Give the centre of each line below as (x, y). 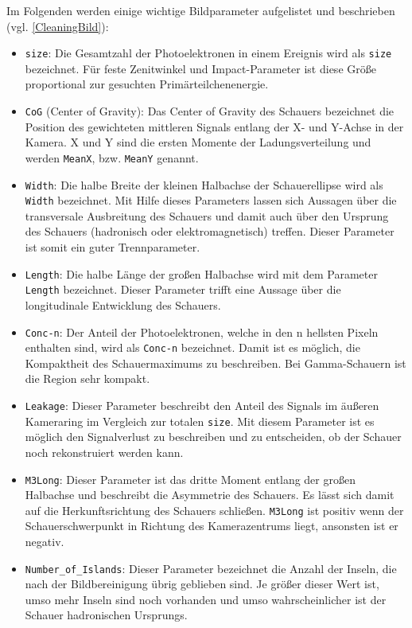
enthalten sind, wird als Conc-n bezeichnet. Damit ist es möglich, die (192, 347)
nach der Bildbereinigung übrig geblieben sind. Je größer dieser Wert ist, (202, 584)
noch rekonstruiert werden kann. (104, 452)
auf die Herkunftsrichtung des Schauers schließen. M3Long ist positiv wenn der (214, 510)
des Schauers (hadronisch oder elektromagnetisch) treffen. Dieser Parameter (210, 231)
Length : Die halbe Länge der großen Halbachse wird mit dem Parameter (201, 273)
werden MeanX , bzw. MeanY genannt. (112, 157)
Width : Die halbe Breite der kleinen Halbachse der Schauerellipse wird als (204, 184)
